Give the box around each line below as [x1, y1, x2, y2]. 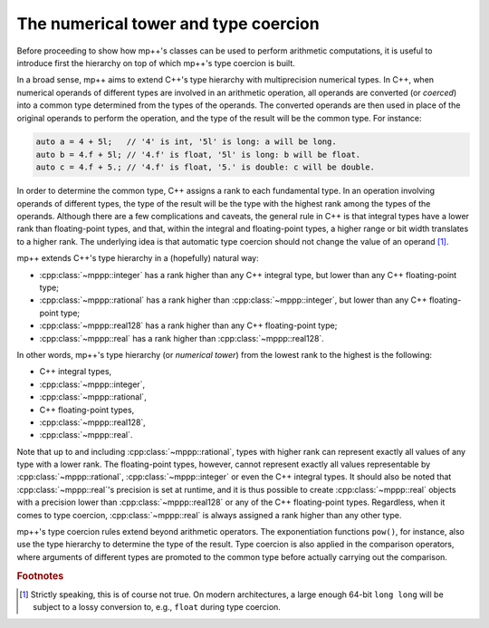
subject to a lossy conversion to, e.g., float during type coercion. [33, 602, 281, 613]
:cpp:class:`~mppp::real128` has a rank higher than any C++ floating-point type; [39, 320, 338, 331]
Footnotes [16, 569, 64, 582]
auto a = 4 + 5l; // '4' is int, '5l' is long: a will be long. [35, 137, 337, 147]
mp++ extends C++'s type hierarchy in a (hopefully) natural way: [16, 253, 259, 264]
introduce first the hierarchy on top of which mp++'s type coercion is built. [16, 57, 296, 68]
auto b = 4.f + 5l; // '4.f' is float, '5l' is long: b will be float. [35, 150, 361, 159]
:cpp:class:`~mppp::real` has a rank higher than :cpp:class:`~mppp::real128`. [39, 333, 325, 343]
